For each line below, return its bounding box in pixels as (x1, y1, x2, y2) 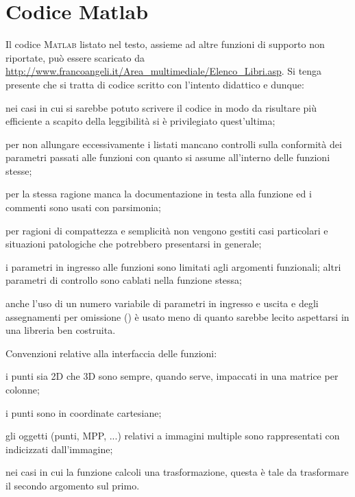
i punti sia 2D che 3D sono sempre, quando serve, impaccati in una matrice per (5, 369, 339, 383)
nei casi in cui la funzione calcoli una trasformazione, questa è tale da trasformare (5, 465, 349, 479)
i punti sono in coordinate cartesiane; (5, 405, 162, 420)
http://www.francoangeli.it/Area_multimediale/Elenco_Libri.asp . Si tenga (5, 64, 322, 78)
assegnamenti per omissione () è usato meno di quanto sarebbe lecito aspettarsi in (5, 309, 350, 324)
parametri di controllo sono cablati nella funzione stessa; (5, 273, 242, 287)
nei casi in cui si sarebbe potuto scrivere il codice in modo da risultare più (5, 100, 317, 114)
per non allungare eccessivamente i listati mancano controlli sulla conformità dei (5, 136, 342, 151)
